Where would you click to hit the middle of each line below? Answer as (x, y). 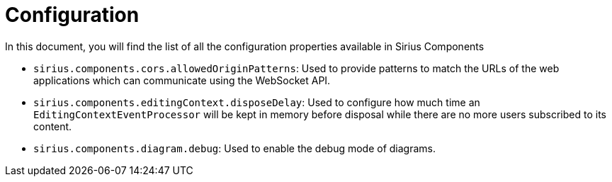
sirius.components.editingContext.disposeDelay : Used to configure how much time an (257, 102)
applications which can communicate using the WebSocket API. (182, 80)
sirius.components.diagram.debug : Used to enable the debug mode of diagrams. (235, 148)
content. (53, 126)
